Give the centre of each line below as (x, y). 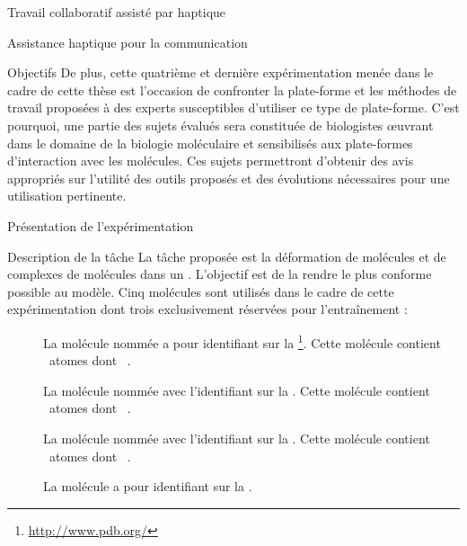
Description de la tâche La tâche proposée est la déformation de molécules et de (227, 256)
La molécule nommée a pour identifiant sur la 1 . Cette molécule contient (242, 341)
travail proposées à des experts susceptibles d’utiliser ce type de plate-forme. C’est (233, 107)
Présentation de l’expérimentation (101, 225)
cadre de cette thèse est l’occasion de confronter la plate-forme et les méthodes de (232, 90)
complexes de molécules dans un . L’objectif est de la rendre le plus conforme (220, 274)
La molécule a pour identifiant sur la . (148, 486)
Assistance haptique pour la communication (128, 42)
